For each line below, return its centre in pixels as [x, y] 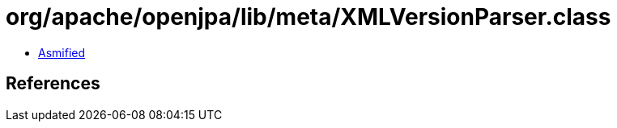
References [53, 84]
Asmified [62, 52]
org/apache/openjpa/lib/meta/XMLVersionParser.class [308, 17]
